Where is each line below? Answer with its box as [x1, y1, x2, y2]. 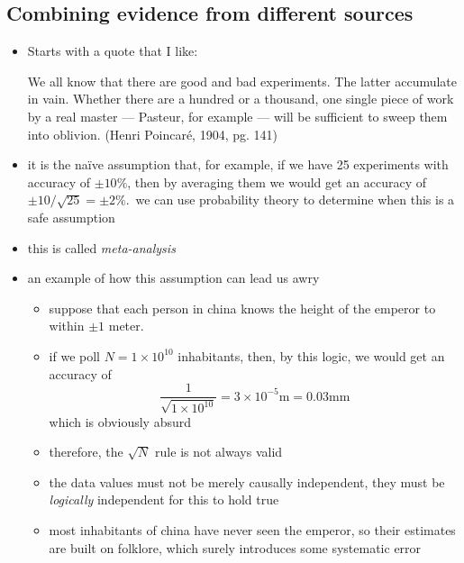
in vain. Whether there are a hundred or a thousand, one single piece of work [27, 89, 454, 108]
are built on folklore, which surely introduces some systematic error [49, 538, 422, 557]
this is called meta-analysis [27, 238, 176, 257]
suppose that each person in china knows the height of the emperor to [49, 298, 436, 317]
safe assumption [27, 207, 115, 226]
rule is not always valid [155, 442, 283, 461]
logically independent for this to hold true [49, 490, 279, 509]
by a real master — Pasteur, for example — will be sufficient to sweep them [27, 106, 448, 125]
